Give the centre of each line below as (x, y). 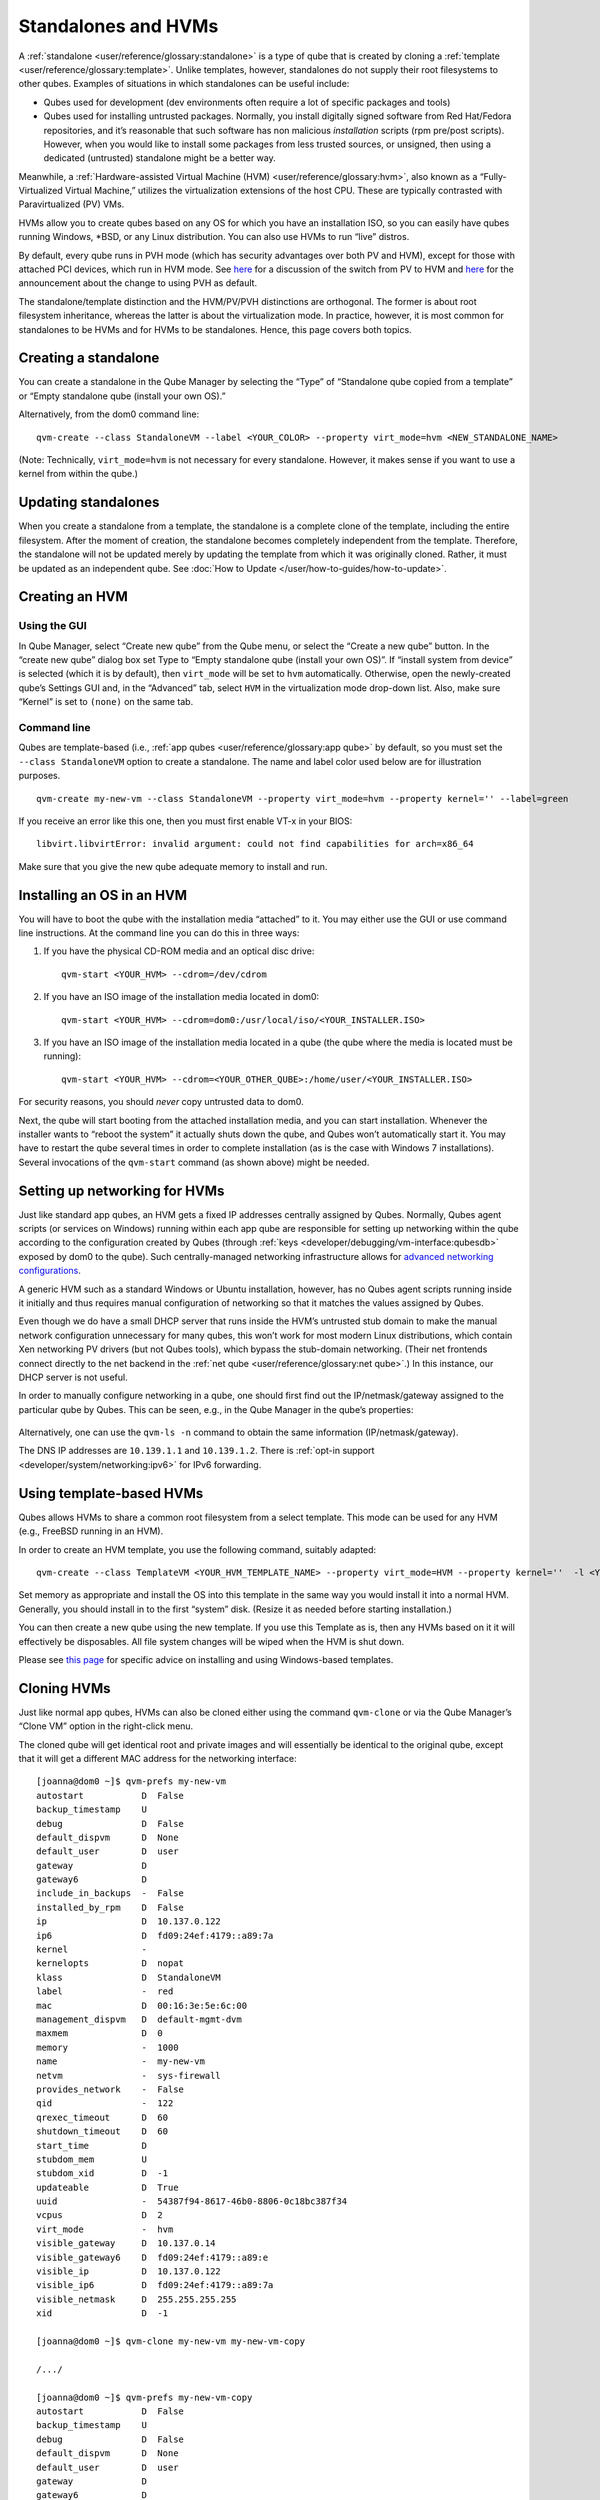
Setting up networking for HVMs (121, 1190)
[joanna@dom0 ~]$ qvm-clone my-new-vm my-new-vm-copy (170, 2341)
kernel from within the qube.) (78, 474)
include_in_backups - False (110, 1893)
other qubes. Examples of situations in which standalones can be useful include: (184, 84)
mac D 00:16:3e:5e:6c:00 (142, 2005)
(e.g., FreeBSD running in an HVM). (91, 1531)
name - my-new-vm (120, 2061)
